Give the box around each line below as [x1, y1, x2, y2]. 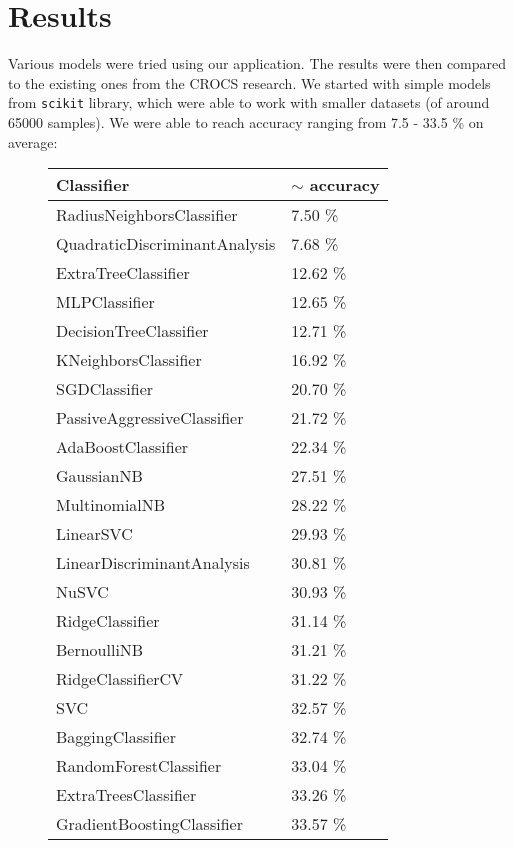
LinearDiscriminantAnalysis [56, 551, 250, 575]
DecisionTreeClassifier [56, 319, 209, 343]
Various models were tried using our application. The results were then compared [8, 53, 507, 74]
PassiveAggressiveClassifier [56, 406, 244, 430]
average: [8, 131, 58, 152]
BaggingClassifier [56, 725, 177, 749]
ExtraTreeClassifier [56, 261, 190, 285]
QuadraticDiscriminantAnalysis [56, 232, 276, 256]
